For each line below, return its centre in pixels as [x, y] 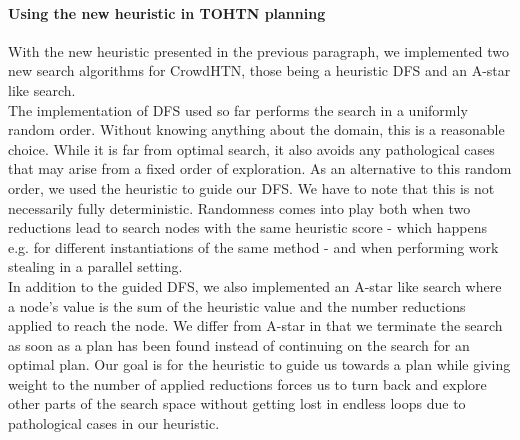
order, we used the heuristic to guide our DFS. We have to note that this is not [251, 187]
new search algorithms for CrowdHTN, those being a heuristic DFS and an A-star [259, 70]
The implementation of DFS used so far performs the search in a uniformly [238, 109]
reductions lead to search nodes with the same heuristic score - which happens [247, 227]
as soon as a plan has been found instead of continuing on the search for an [239, 344]
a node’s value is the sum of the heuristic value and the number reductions [237, 305]
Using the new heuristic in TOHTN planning [167, 12]
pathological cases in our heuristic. [114, 423]
